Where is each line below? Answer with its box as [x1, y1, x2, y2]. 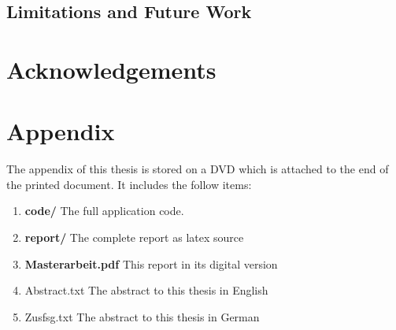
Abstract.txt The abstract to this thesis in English [24, 282, 268, 298]
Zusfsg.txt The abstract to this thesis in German [24, 308, 260, 324]
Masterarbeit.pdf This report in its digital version [24, 255, 278, 272]
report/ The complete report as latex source [24, 229, 244, 246]
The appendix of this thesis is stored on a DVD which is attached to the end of [6, 161, 389, 177]
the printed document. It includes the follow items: [6, 176, 252, 192]
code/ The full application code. [24, 202, 184, 219]
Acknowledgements [6, 53, 217, 85]
